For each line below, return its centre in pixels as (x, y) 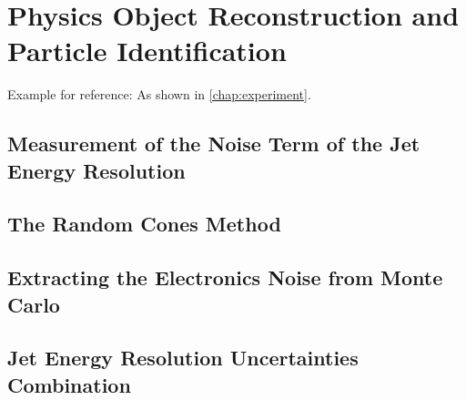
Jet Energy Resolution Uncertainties (183, 358)
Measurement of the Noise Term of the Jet (214, 144)
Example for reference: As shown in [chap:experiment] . (159, 94)
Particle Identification (147, 51)
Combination (69, 384)
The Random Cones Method (144, 224)
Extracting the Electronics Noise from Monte (225, 277)
